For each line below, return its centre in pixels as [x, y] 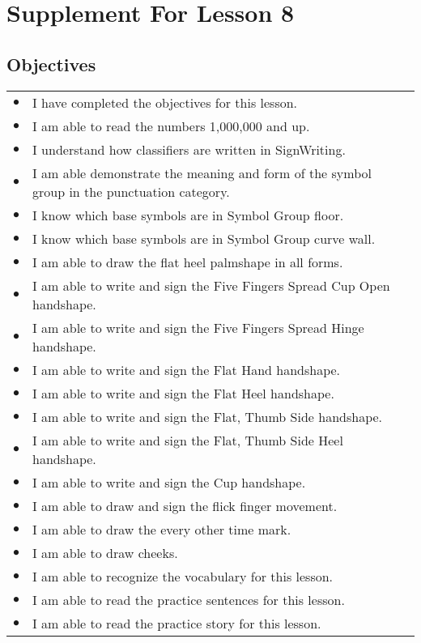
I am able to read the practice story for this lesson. [177, 623]
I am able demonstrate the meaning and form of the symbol [202, 172]
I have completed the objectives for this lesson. [165, 102]
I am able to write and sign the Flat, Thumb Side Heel [188, 440]
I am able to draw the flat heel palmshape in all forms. [188, 262]
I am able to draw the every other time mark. [162, 529]
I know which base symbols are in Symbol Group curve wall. [204, 238]
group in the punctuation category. [131, 191]
